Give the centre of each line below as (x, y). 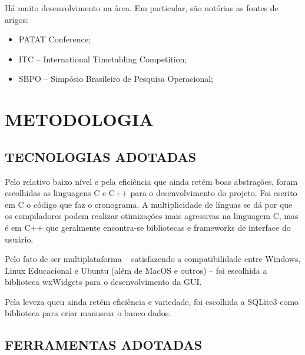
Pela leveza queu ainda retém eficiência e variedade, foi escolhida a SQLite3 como (152, 301)
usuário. (19, 239)
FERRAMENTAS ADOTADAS (104, 345)
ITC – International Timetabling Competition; (103, 59)
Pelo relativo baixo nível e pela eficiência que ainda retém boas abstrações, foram (151, 181)
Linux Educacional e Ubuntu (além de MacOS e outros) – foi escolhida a (136, 270)
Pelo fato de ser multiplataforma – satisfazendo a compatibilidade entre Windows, (153, 259)
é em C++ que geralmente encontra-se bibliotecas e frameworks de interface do (148, 227)
